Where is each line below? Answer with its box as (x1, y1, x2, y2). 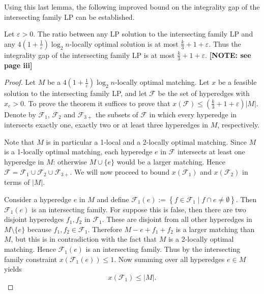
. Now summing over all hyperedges (114, 253, 225, 264)
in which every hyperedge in (149, 109, 237, 119)
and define (97, 193, 129, 204)
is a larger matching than (175, 223, 255, 234)
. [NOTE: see (205, 49, 251, 60)
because (27, 223, 51, 234)
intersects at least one (177, 146, 245, 157)
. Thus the (209, 38, 241, 49)
